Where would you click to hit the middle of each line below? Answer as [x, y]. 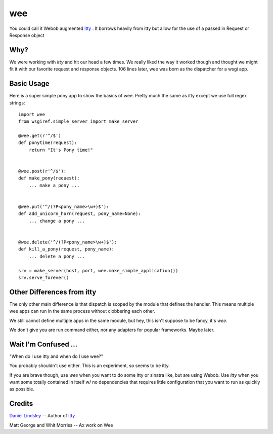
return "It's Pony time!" [61, 150]
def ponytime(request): [48, 143]
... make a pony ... [54, 185]
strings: [17, 103]
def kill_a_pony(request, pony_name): [66, 249]
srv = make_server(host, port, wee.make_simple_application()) [98, 270]
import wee [32, 114]
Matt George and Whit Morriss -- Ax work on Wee [61, 425]
